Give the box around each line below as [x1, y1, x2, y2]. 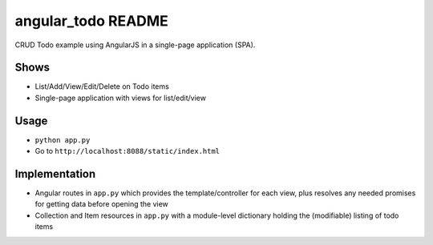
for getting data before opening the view [34, 199, 168, 209]
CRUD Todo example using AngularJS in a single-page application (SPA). [14, 40, 256, 50]
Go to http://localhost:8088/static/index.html [34, 147, 221, 156]
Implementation [14, 167, 96, 180]
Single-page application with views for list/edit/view [34, 93, 206, 102]
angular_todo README [14, 12, 168, 30]
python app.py [34, 135, 91, 144]
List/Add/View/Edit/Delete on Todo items [34, 82, 170, 91]
